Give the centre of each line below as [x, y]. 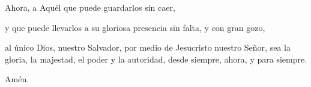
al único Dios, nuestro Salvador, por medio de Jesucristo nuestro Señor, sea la [148, 47]
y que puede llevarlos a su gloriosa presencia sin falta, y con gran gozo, [135, 27]
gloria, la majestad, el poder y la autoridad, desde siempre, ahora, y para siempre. [156, 59]
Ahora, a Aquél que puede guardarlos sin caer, [90, 7]
